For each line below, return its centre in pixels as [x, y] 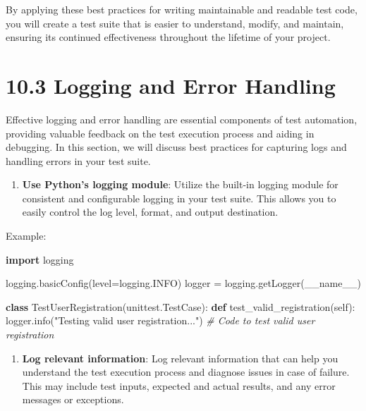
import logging [40, 259]
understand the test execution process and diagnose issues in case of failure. [186, 372]
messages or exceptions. [73, 399]
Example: [26, 236]
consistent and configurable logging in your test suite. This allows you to [179, 198]
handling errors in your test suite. [78, 160]
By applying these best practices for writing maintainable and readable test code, [182, 9]
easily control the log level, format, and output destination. [150, 212]
